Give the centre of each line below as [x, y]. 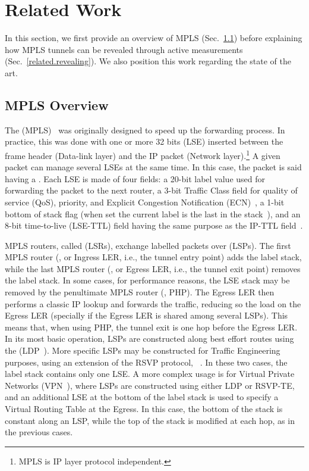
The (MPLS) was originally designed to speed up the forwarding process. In [145, 130]
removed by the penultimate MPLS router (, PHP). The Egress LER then [140, 292]
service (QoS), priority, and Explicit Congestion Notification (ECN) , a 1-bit [145, 202]
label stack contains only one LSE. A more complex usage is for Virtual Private [150, 374]
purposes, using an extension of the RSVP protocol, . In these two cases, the [146, 362]
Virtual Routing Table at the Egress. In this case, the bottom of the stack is [144, 409]
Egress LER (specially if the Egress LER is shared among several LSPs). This [146, 315]
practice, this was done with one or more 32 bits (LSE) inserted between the [144, 141]
